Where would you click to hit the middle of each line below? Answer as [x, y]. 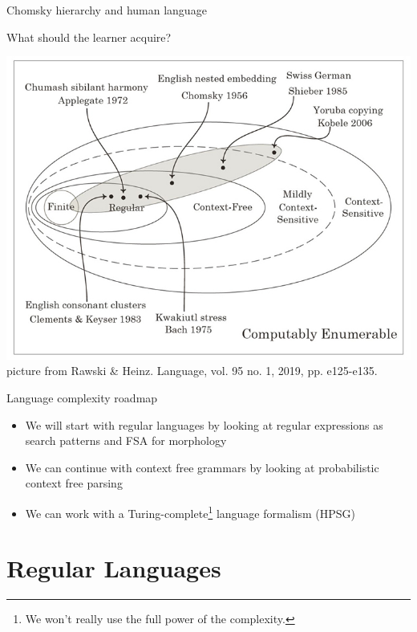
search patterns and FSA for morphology [126, 440]
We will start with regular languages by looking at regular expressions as [204, 424]
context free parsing [74, 483]
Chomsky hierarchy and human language [107, 10]
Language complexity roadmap [82, 398]
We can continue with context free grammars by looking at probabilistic [202, 467]
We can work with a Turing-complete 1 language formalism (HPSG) [190, 512]
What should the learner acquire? [89, 37]
